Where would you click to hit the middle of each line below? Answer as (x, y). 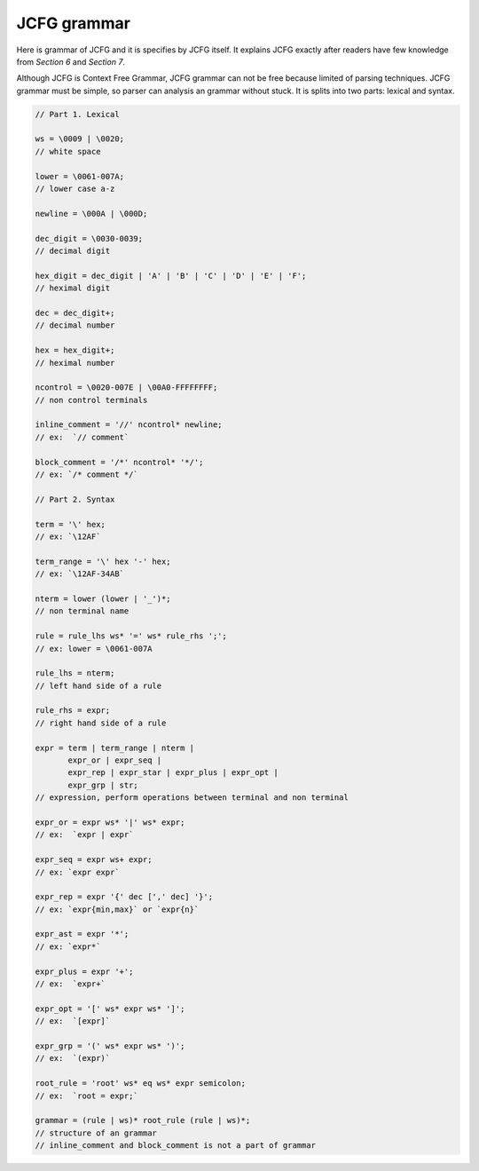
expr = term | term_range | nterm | (115, 748)
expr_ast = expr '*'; (82, 934)
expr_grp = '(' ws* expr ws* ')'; (110, 1046)
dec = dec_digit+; (75, 313)
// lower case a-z (75, 189)
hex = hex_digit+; (75, 350)
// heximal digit (73, 288)
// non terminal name (82, 611)
